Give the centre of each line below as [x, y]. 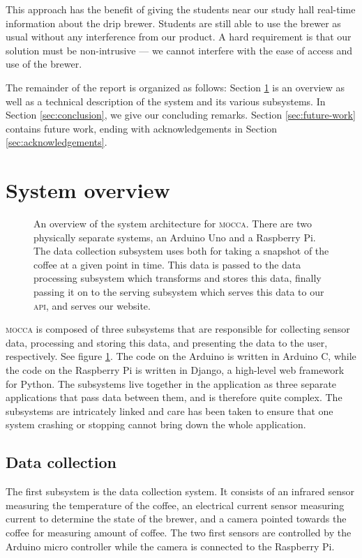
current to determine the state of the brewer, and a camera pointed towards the [176, 519]
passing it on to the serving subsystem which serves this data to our [179, 292]
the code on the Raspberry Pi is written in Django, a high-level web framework [175, 370]
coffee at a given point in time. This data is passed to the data [167, 264]
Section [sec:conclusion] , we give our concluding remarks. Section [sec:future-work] [181, 115]
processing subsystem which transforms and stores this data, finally [178, 278]
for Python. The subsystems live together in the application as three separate [171, 383]
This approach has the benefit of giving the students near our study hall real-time [181, 9]
